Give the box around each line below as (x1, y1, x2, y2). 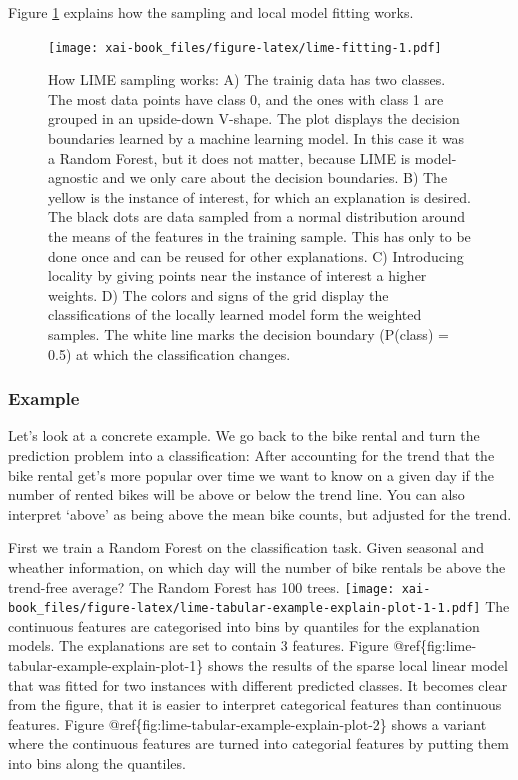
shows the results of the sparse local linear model (207, 655, 508, 676)
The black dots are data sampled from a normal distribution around (48, 206, 465, 227)
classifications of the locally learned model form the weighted (48, 304, 422, 325)
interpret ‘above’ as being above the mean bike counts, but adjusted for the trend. (8, 503, 512, 524)
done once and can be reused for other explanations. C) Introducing (48, 245, 464, 266)
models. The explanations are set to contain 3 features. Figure (8, 635, 389, 656)
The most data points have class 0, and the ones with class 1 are (48, 88, 444, 109)
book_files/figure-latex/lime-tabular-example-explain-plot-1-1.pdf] (8, 601, 481, 616)
